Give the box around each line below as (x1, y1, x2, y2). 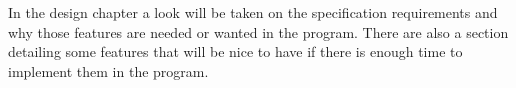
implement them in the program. (8, 60, 209, 81)
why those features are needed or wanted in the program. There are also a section (8, 21, 509, 42)
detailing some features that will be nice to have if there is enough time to (8, 41, 463, 62)
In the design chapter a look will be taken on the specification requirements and (8, 2, 498, 22)
